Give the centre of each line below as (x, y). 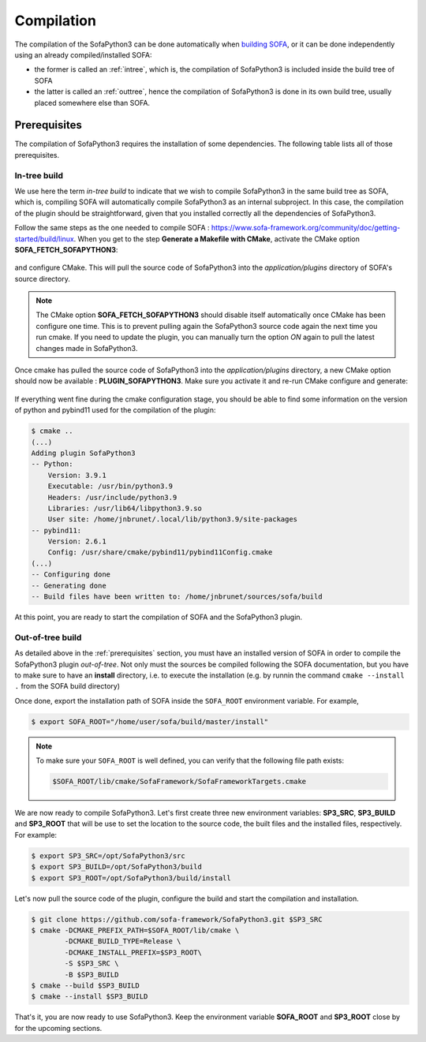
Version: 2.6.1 (77, 542)
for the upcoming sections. (58, 1028)
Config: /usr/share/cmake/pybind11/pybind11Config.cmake (160, 553)
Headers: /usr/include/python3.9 (112, 497)
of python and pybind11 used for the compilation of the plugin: (115, 410)
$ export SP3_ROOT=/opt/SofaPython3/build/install (131, 878)
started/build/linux (44, 239)
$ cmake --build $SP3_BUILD (85, 985)
